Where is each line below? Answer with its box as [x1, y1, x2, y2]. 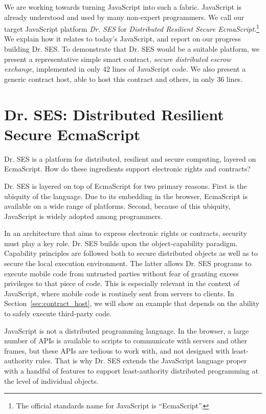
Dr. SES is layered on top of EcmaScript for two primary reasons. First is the [4, 180, 247, 191]
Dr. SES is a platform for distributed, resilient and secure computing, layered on [4, 153, 256, 164]
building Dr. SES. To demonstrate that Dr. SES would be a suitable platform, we [4, 43, 260, 54]
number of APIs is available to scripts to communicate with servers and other [4, 335, 247, 346]
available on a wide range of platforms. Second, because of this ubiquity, [4, 201, 231, 211]
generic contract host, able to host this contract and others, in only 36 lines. [4, 73, 243, 84]
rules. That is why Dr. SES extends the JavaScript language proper [35, 355, 247, 366]
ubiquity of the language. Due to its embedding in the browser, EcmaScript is [4, 190, 248, 201]
